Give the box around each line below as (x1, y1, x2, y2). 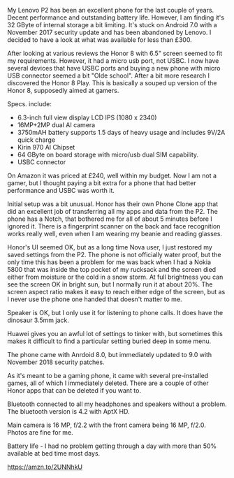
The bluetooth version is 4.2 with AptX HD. (7, 407, 130, 415)
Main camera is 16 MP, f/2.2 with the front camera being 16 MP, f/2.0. (7, 421, 206, 429)
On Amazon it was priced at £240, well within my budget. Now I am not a (7, 171, 217, 180)
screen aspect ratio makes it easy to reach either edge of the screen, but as (7, 288, 226, 296)
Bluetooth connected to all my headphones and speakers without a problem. (7, 400, 227, 408)
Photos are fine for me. (7, 428, 73, 436)
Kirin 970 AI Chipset (17, 143, 75, 151)
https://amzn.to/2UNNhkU (7, 463, 82, 471)
